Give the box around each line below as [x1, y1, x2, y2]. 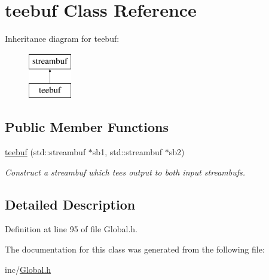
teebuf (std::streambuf [5, 146, 86, 158]
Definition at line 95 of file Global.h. [5, 223, 137, 235]
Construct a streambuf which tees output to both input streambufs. [5, 165, 246, 178]
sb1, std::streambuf [92, 146, 162, 158]
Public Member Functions [5, 118, 169, 136]
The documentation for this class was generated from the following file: [5, 243, 265, 256]
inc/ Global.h [5, 263, 51, 275]
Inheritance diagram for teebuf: [5, 32, 120, 45]
